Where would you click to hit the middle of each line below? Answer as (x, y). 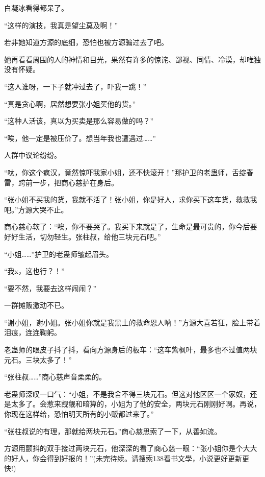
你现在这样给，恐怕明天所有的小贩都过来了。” (79, 414)
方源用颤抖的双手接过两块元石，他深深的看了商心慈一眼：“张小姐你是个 (124, 448)
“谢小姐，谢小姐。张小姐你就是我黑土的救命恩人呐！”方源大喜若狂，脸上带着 (132, 322)
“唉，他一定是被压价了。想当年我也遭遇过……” (80, 138)
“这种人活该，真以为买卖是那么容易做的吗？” (79, 121)
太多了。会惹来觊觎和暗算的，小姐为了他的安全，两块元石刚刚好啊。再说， (136, 404)
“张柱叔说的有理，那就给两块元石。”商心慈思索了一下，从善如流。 (113, 431)
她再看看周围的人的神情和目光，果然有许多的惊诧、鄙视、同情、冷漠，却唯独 (132, 59)
